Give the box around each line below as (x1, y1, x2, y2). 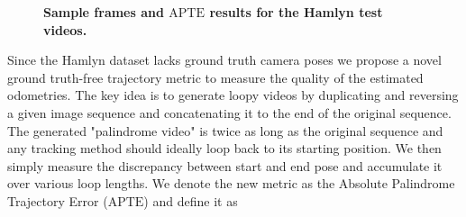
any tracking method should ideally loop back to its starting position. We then (7, 139, 442, 158)
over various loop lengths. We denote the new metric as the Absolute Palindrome (7, 174, 455, 193)
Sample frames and (43, 3, 164, 21)
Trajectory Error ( (7, 191, 108, 210)
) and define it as (143, 191, 238, 210)
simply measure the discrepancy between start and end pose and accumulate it (7, 156, 443, 175)
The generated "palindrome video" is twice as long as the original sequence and (7, 121, 443, 140)
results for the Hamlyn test (209, 3, 383, 21)
